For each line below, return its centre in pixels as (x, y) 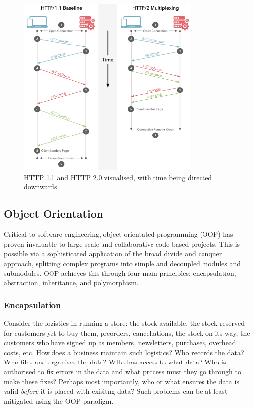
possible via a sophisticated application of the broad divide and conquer (113, 253)
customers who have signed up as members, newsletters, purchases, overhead (120, 342)
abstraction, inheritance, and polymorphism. (71, 283)
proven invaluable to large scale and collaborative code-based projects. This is (122, 244)
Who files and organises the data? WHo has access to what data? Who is (115, 362)
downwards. (42, 187)
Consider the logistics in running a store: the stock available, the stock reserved (125, 323)
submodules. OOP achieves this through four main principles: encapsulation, (120, 273)
